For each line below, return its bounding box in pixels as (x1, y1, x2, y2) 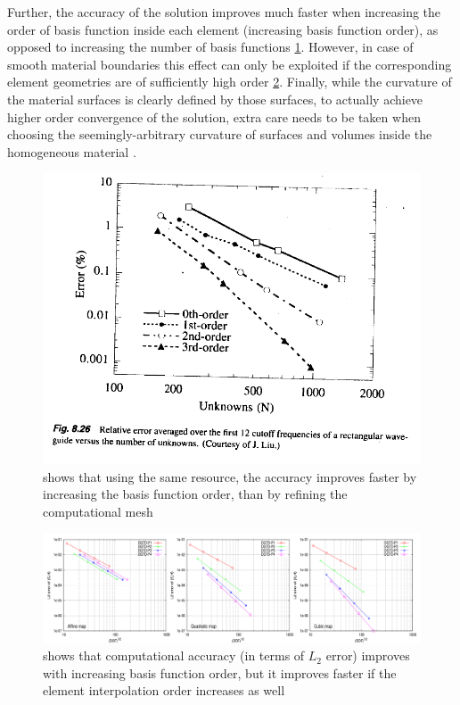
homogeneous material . (7, 142, 136, 161)
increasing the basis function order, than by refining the (43, 485, 348, 503)
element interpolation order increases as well (43, 681, 285, 700)
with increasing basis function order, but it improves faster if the (43, 663, 397, 682)
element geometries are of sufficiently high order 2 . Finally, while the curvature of (7, 72, 452, 91)
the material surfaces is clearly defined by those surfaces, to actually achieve (7, 89, 423, 108)
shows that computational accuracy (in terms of (43, 646, 305, 665)
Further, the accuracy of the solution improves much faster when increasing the (7, 3, 441, 21)
